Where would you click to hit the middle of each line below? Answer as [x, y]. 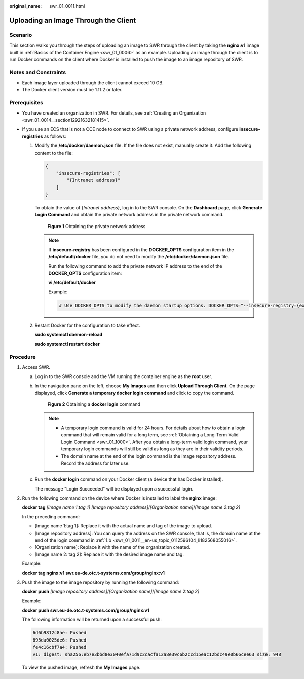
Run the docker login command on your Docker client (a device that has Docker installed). [129, 479]
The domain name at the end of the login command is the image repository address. [149, 456]
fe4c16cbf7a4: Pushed [60, 647]
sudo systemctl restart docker [67, 344]
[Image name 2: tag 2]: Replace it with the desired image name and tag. [109, 554]
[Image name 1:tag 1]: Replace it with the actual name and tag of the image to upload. [123, 526]
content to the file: [54, 153]
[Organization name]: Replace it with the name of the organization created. [113, 547]
